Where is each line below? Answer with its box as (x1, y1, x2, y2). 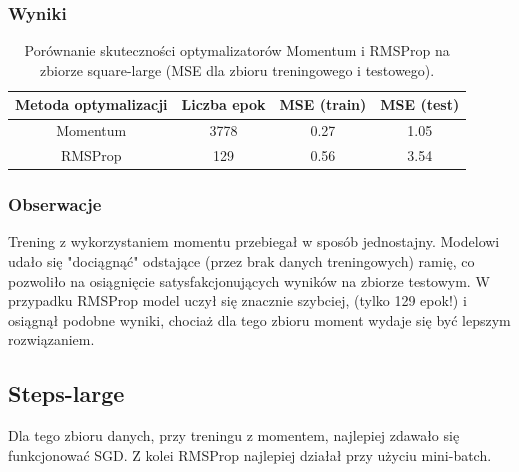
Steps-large (8, 378, 125, 409)
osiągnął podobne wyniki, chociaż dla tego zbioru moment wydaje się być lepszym (8, 309, 511, 330)
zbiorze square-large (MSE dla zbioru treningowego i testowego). (40, 59, 435, 80)
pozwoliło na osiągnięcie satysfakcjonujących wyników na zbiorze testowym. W (8, 270, 490, 291)
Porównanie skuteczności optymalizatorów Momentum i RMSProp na (24, 40, 450, 61)
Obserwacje (8, 192, 102, 217)
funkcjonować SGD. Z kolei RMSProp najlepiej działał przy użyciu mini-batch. (8, 444, 492, 465)
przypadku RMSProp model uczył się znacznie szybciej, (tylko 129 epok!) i (8, 290, 467, 311)
